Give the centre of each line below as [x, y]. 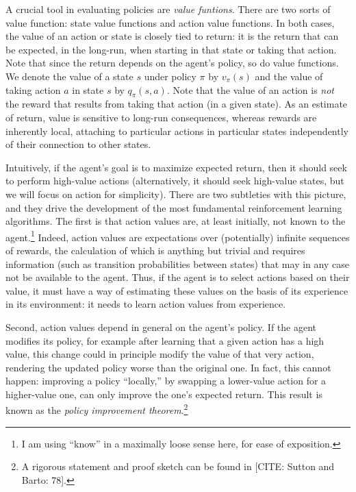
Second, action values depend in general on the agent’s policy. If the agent [161, 327]
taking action [33, 89]
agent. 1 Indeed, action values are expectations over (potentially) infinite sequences [178, 236]
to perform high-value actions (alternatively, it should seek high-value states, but [175, 181]
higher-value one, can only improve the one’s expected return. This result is [164, 394]
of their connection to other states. [78, 144]
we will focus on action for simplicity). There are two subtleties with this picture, [176, 194]
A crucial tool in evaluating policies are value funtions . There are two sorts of [168, 9]
